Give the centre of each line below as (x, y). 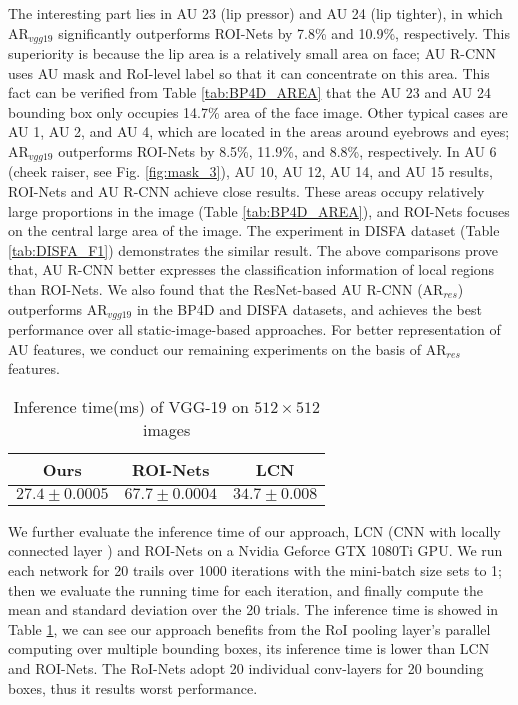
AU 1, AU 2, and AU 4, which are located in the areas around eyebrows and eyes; (259, 131)
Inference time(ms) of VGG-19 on (131, 406)
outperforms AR (58, 308)
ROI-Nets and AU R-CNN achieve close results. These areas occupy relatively (246, 191)
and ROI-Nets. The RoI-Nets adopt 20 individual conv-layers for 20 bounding (246, 668)
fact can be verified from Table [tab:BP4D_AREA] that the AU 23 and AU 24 (249, 92)
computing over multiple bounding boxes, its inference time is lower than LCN (249, 648)
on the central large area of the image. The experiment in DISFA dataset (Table (254, 230)
